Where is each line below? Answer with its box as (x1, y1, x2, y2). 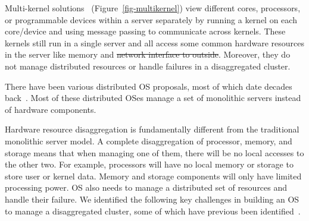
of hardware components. (5, 103, 96, 115)
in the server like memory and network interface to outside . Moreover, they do (5, 48, 291, 61)
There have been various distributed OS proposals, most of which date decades (5, 80, 292, 92)
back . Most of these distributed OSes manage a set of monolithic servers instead (5, 91, 301, 104)
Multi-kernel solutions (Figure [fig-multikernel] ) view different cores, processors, (5, 2, 301, 14)
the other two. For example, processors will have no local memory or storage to (5, 158, 294, 171)
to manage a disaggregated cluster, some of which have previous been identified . (5, 204, 301, 217)
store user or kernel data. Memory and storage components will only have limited (5, 169, 302, 182)
